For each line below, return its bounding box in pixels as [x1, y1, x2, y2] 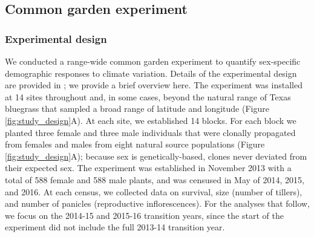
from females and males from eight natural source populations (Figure [5, 138, 265, 151]
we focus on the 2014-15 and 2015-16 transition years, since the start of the [5, 209, 284, 221]
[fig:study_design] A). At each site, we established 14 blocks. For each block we [5, 114, 296, 126]
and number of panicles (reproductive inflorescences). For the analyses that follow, [5, 197, 310, 210]
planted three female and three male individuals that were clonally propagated [5, 126, 296, 138]
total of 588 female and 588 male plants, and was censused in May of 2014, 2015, [5, 173, 304, 186]
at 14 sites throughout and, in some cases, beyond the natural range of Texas [5, 90, 291, 103]
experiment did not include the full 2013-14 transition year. [5, 221, 225, 233]
